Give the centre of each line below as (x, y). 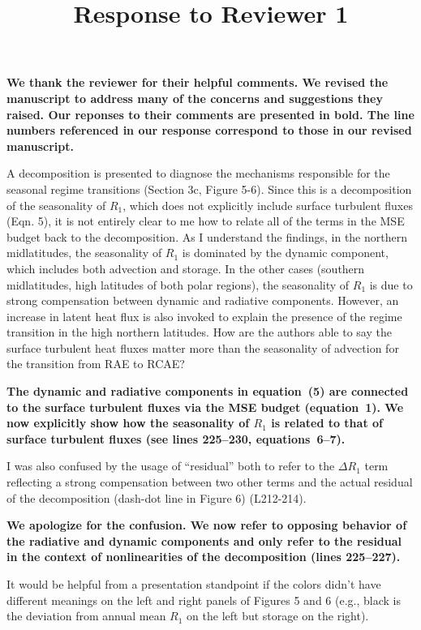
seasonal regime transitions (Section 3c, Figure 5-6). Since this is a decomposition (209, 189)
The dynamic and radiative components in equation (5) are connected (208, 391)
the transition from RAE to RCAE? (96, 364)
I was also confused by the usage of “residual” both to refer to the (171, 466)
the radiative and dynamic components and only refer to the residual (204, 540)
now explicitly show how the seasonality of (128, 423)
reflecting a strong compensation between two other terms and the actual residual (210, 482)
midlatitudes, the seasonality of (84, 253)
